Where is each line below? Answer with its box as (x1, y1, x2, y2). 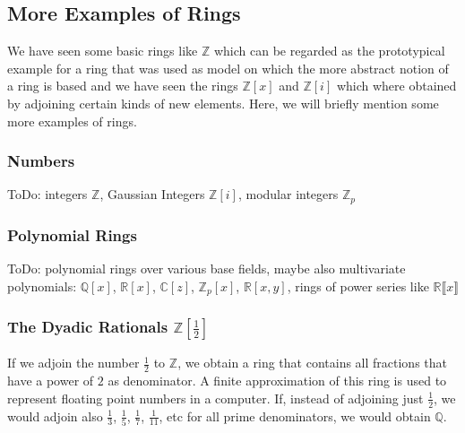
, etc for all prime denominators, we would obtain (159, 406, 431, 425)
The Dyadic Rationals (7, 316, 168, 338)
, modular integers (237, 185, 339, 204)
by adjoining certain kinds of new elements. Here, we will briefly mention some (7, 93, 439, 112)
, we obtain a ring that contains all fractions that (177, 353, 447, 372)
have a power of (7, 371, 94, 390)
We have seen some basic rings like (7, 41, 198, 60)
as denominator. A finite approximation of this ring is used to (108, 371, 447, 390)
